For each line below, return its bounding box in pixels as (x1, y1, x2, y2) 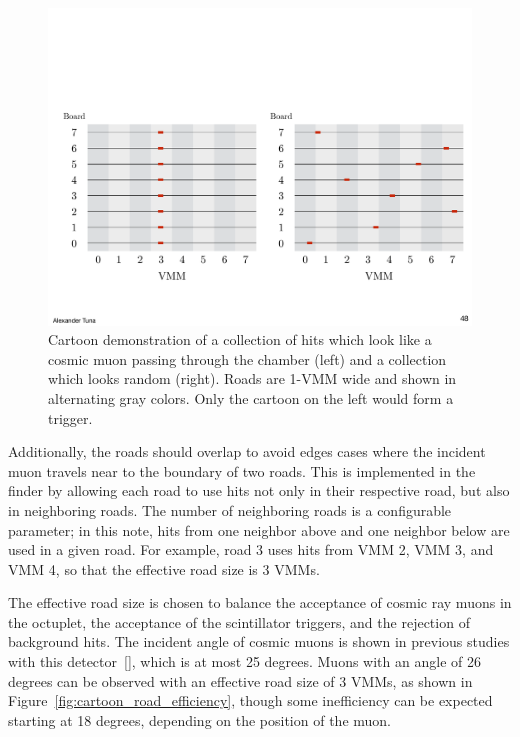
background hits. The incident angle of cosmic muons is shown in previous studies (8, 631, 510, 652)
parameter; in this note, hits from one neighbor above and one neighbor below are (8, 519, 510, 540)
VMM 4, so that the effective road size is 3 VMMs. (8, 558, 320, 579)
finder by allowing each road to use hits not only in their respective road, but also (8, 480, 510, 501)
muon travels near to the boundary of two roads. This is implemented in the (8, 460, 476, 481)
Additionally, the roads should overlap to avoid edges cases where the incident (8, 441, 486, 462)
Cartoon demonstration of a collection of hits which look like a (48, 329, 432, 350)
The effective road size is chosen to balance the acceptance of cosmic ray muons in (8, 592, 512, 613)
